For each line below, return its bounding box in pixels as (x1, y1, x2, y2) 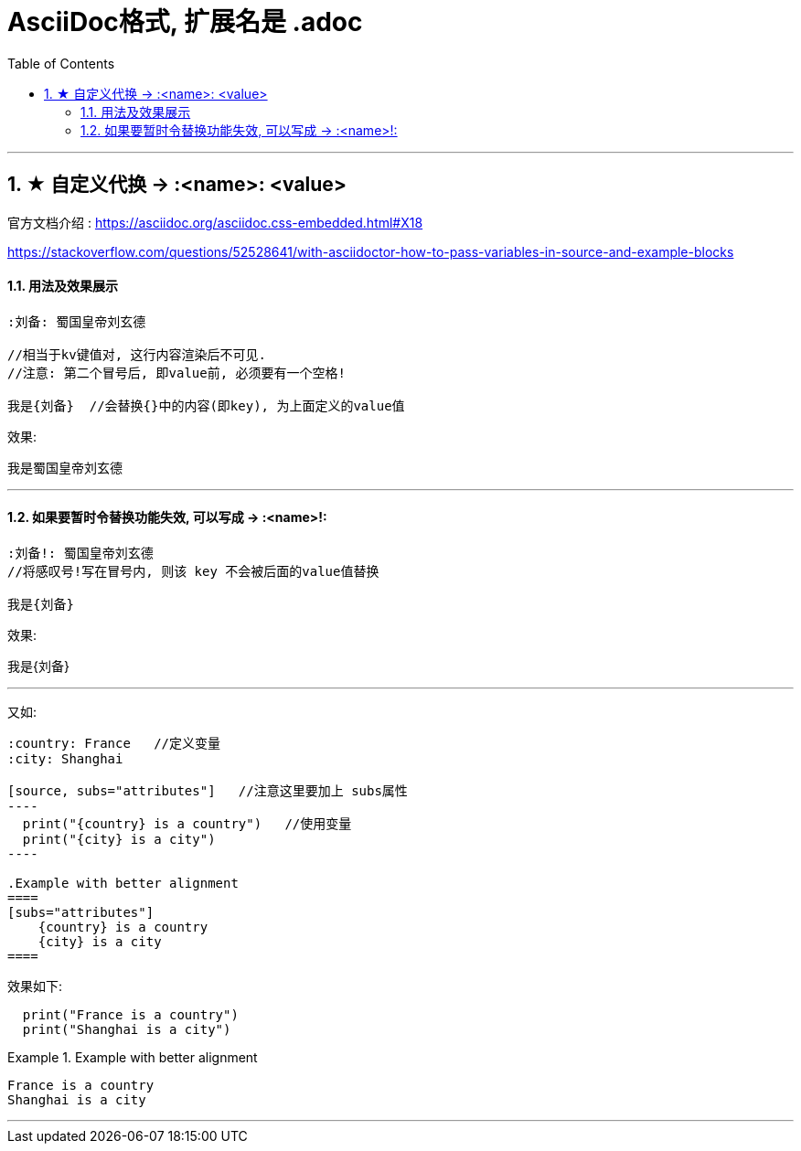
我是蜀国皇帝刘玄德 (7, 459, 123, 475)
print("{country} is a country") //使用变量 (22, 816, 352, 832)
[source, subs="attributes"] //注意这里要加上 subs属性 (7, 783, 408, 799)
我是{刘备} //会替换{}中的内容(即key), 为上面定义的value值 (7, 398, 405, 413)
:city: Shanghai (7, 751, 123, 767)
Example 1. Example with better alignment (7, 1050, 258, 1066)
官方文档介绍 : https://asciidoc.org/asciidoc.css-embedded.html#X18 (7, 214, 423, 230)
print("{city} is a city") (22, 832, 216, 847)
